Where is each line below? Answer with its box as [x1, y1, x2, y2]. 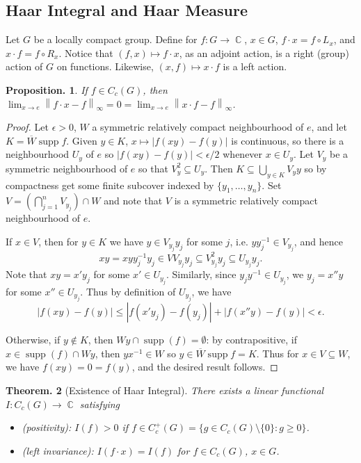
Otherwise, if [6, 332, 61, 347]
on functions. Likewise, [56, 59, 154, 74]
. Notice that [58, 45, 113, 60]
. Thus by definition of [80, 284, 176, 298]
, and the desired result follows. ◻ [131, 359, 278, 374]
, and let [311, 120, 347, 134]
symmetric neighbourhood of [6, 161, 128, 175]
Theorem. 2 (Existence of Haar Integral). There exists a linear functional [6, 382, 324, 397]
